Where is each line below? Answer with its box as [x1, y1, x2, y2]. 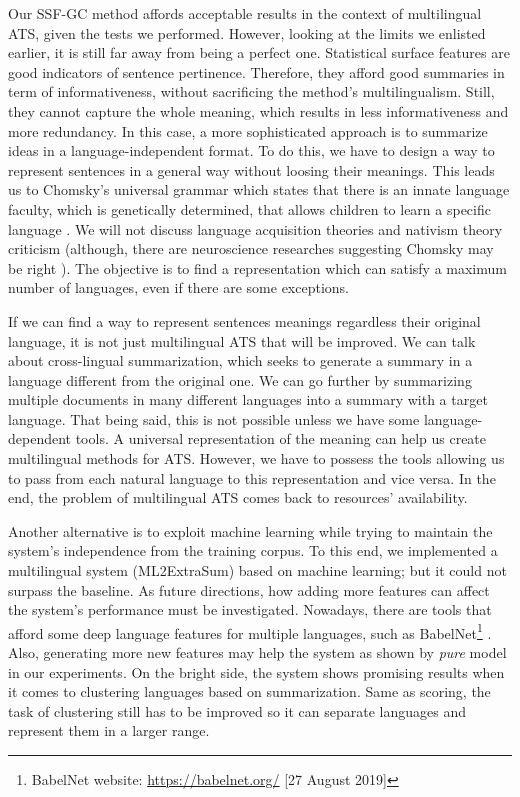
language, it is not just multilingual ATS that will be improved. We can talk [8, 330, 476, 351]
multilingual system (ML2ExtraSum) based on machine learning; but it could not [8, 560, 507, 581]
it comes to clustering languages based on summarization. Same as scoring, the [8, 681, 491, 702]
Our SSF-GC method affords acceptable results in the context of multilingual [8, 3, 482, 23]
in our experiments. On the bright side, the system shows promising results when [8, 661, 505, 682]
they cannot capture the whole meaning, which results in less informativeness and [8, 100, 509, 121]
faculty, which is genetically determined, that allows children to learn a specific [8, 198, 491, 219]
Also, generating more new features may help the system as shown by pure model [8, 642, 507, 663]
